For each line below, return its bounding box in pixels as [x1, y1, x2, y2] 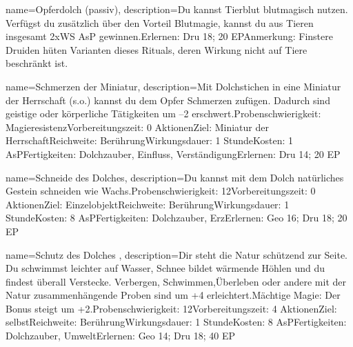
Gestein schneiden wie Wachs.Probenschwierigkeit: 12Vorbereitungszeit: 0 [6, 184, 316, 198]
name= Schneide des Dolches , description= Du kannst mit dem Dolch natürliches [6, 170, 344, 184]
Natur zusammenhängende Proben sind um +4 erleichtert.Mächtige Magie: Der [6, 288, 341, 302]
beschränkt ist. [6, 56, 68, 70]
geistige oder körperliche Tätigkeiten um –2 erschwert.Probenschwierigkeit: [6, 106, 321, 121]
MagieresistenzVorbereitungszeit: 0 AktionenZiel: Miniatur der [6, 119, 269, 134]
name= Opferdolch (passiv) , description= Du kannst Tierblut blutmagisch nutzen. [6, 2, 348, 16]
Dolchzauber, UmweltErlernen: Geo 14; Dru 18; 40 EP [6, 328, 235, 343]
